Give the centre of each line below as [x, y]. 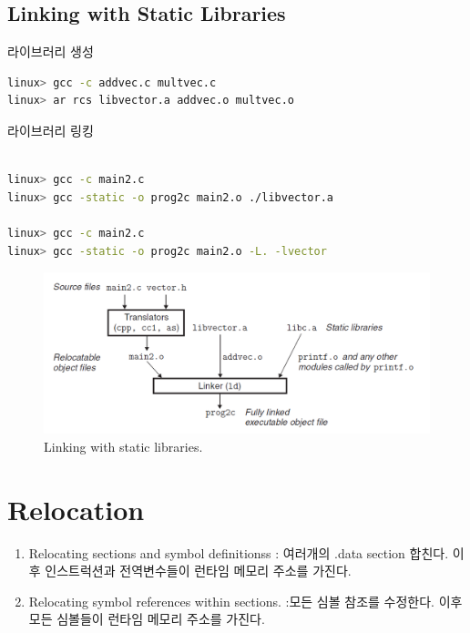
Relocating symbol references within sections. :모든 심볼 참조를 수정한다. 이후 [245, 601]
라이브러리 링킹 [51, 130]
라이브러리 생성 [51, 51]
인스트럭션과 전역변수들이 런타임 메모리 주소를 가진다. [198, 571]
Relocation [76, 509]
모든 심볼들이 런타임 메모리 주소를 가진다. [147, 619]
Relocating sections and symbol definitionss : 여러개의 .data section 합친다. [239, 552]
